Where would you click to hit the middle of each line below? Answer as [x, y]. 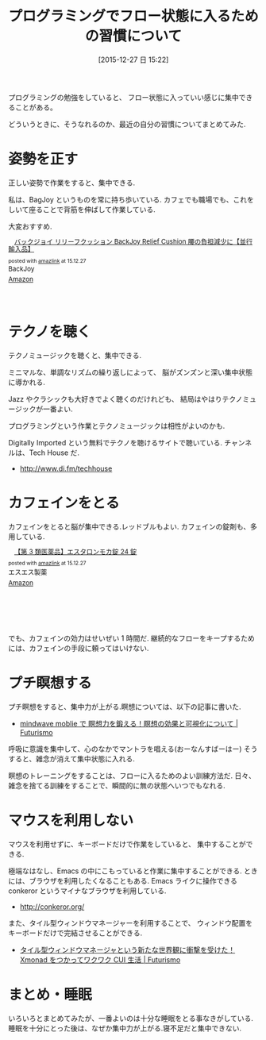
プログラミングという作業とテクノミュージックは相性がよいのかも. [117, 426]
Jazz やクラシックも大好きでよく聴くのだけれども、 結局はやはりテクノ [125, 399]
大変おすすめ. [31, 226]
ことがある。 [36, 107]
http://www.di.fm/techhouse [66, 468]
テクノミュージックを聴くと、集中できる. [75, 355]
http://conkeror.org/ [52, 907]
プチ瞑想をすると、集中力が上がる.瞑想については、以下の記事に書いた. [125, 707]
